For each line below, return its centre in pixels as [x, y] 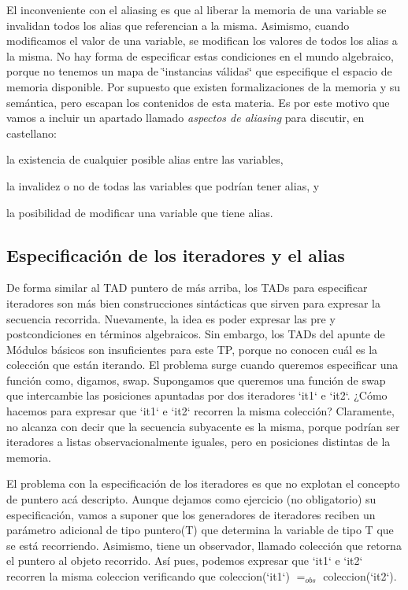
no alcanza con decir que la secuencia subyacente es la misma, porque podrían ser [203, 426]
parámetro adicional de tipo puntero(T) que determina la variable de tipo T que [200, 530]
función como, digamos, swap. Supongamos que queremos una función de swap [196, 380]
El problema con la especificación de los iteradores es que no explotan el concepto [203, 483]
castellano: [32, 133]
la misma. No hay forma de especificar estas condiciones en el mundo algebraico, [200, 55]
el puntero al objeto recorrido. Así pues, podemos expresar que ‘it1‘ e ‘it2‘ [185, 560]
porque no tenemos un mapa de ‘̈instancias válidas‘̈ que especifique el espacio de [199, 71]
